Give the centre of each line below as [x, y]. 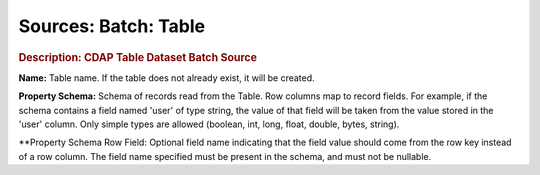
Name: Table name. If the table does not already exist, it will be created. [166, 77]
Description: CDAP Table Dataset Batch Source [137, 57]
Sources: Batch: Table [111, 26]
